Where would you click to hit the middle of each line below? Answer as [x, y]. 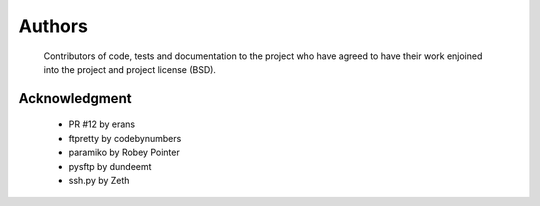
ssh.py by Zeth [99, 180]
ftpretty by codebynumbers [125, 138]
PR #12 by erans [101, 124]
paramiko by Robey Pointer [124, 152]
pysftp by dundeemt [110, 166]
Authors [53, 26]
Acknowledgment [75, 98]
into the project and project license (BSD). [130, 69]
